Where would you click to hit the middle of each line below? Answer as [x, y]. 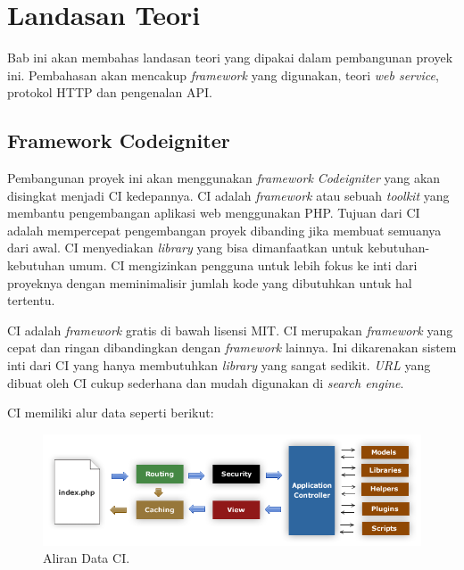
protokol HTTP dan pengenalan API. [110, 92]
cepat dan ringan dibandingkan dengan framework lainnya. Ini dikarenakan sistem [232, 347]
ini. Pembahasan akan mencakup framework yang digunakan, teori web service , [223, 74]
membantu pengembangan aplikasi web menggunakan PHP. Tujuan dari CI [214, 213]
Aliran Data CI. [87, 558]
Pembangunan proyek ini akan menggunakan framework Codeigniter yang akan [224, 178]
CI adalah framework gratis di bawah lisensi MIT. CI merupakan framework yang [230, 330]
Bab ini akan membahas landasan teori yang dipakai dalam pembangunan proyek [230, 58]
